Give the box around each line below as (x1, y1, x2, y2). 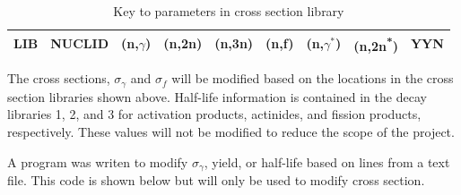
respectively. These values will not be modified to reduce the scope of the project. (7, 122, 455, 140)
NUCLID (50, 34, 109, 53)
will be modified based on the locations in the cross (171, 69, 454, 88)
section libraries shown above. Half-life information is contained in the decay (7, 87, 427, 106)
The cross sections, (7, 69, 110, 88)
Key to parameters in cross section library (113, 2, 344, 20)
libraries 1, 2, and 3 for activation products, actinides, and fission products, (7, 105, 422, 123)
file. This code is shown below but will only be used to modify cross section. (7, 171, 425, 190)
